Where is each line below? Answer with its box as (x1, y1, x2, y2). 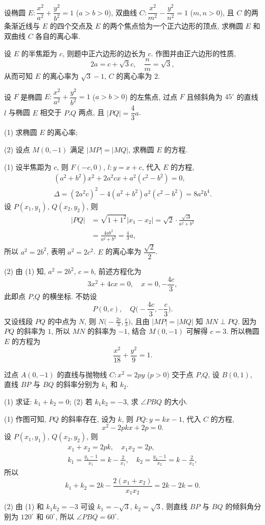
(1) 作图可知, (4, 413, 46, 424)
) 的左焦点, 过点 (125, 91, 178, 102)
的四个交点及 (50, 20, 93, 31)
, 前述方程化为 (94, 266, 141, 277)
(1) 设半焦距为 (4, 161, 52, 172)
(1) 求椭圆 (4, 127, 37, 138)
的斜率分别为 (56, 379, 100, 390)
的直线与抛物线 (57, 369, 107, 379)
